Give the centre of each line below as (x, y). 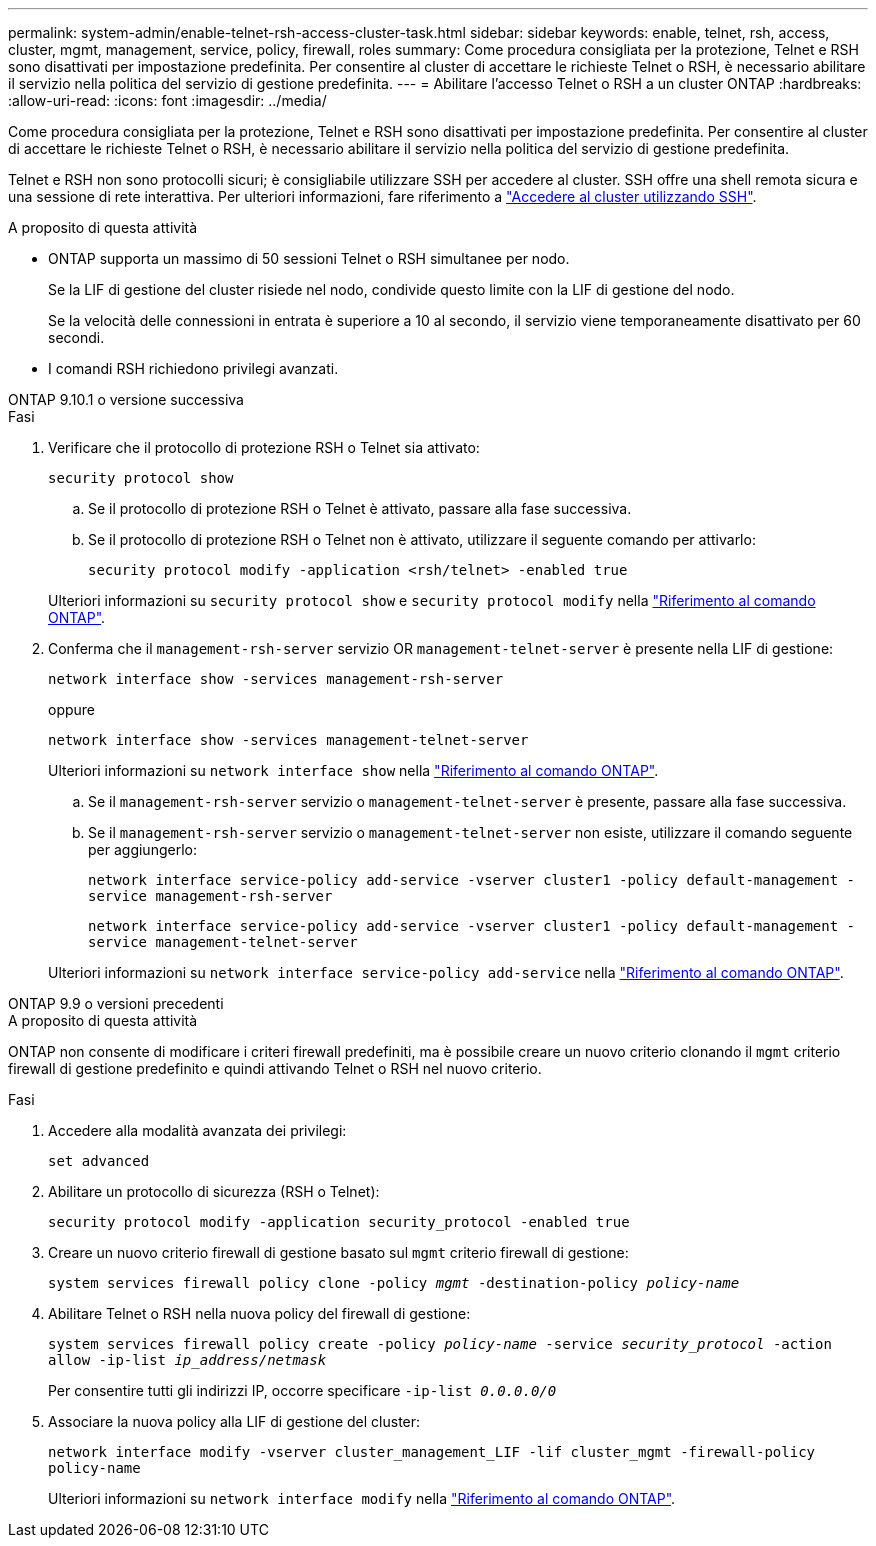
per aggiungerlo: (142, 849)
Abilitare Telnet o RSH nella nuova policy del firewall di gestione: (259, 1313)
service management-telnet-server (223, 942)
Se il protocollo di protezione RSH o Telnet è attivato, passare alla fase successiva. (360, 508)
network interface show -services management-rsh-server (276, 679)
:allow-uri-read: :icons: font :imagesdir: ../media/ (167, 100)
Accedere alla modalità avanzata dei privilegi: (197, 1130)
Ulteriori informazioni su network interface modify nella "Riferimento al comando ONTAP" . (362, 1498)
